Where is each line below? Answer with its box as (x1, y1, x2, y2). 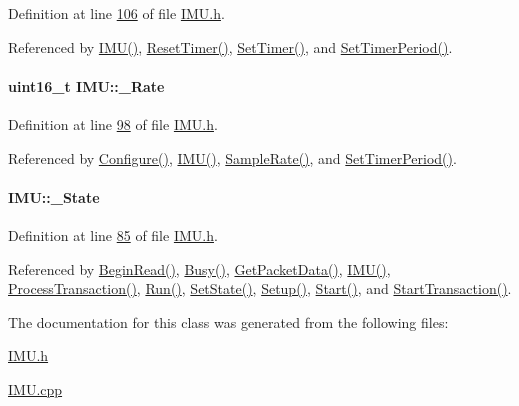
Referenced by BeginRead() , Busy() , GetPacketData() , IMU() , (8, 258, 391, 279)
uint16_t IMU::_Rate (8, 75, 165, 96)
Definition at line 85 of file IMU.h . (8, 224, 218, 245)
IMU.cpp (8, 378, 63, 399)
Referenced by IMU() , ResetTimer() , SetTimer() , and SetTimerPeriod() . (8, 36, 453, 57)
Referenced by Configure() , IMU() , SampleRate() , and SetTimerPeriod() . (8, 147, 457, 168)
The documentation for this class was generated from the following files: (8, 311, 449, 332)
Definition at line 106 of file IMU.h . (8, 3, 225, 23)
